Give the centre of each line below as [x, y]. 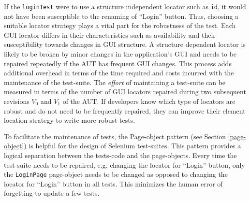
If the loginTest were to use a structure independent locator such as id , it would [125, 6]
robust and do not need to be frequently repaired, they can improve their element [125, 110]
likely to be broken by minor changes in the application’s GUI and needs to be [120, 54]
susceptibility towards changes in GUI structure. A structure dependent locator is [125, 44]
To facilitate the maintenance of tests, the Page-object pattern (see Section [115, 136]
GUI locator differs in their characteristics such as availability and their [110, 35]
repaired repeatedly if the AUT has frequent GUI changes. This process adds [118, 63]
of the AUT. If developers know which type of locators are [149, 101]
